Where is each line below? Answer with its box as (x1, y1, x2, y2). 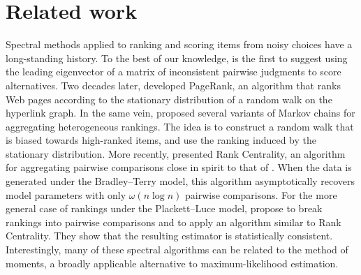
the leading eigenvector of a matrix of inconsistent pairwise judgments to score (6, 64, 341, 79)
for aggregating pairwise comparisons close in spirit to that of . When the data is (6, 160, 352, 174)
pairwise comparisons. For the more (185, 187, 337, 202)
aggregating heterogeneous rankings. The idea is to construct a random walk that (6, 119, 354, 133)
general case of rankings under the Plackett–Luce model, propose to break (6, 201, 323, 216)
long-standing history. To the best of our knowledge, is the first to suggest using (6, 50, 348, 65)
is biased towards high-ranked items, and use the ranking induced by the (6, 133, 317, 147)
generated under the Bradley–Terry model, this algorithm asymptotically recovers (6, 174, 355, 188)
